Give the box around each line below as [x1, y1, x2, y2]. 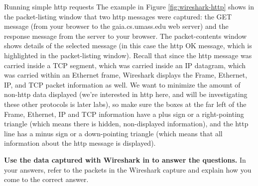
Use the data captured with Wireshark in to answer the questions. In [4, 154, 246, 165]
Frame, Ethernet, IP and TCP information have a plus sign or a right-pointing [4, 108, 244, 119]
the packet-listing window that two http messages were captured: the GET [4, 11, 232, 21]
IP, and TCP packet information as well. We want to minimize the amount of [4, 79, 241, 90]
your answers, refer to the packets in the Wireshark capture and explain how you [4, 164, 252, 175]
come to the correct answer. [4, 174, 89, 185]
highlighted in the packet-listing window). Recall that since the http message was [4, 50, 252, 60]
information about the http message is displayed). [4, 138, 156, 148]
